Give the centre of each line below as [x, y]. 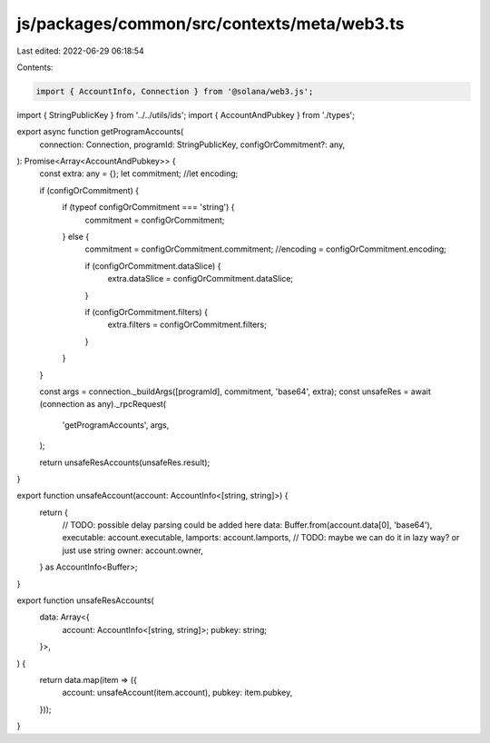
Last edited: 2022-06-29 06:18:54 [80, 51]
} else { [76, 237]
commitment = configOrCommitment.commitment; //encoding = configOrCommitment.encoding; [265, 249]
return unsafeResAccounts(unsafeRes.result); [125, 462]
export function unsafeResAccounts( [85, 600]
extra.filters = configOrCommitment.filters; [187, 325]
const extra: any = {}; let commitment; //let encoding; [139, 173]
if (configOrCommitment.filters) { [147, 312]
